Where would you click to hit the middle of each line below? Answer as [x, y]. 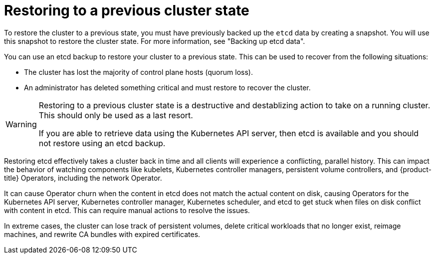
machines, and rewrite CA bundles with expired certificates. [102, 234]
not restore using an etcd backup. [102, 143]
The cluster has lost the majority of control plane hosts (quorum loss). [138, 72]
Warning [21, 124]
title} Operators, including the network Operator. [83, 178]
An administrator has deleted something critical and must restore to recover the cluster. [167, 87]
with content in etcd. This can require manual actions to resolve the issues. [127, 210]
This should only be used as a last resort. [116, 115]
